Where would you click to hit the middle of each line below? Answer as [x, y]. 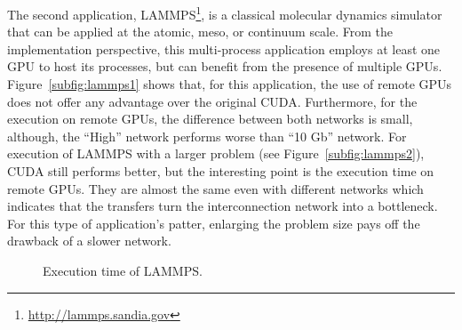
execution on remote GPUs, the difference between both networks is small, [210, 119]
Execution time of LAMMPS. [123, 270]
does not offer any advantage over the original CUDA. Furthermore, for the [212, 101]
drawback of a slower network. [89, 241]
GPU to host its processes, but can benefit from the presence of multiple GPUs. [225, 66]
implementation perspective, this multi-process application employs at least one [224, 48]
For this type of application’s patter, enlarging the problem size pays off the [214, 223]
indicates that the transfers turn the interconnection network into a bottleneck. [223, 206]
